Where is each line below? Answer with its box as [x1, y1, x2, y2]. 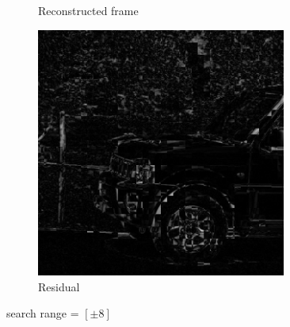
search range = [6, 305, 79, 321]
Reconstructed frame [38, 2, 139, 18]
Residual [38, 278, 80, 294]
